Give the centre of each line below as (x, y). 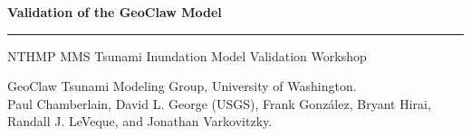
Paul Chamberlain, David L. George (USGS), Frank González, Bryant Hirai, (219, 103)
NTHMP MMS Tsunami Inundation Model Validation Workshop (187, 55)
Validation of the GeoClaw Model (115, 12)
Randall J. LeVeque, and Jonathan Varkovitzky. (140, 121)
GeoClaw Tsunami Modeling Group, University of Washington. (182, 86)
